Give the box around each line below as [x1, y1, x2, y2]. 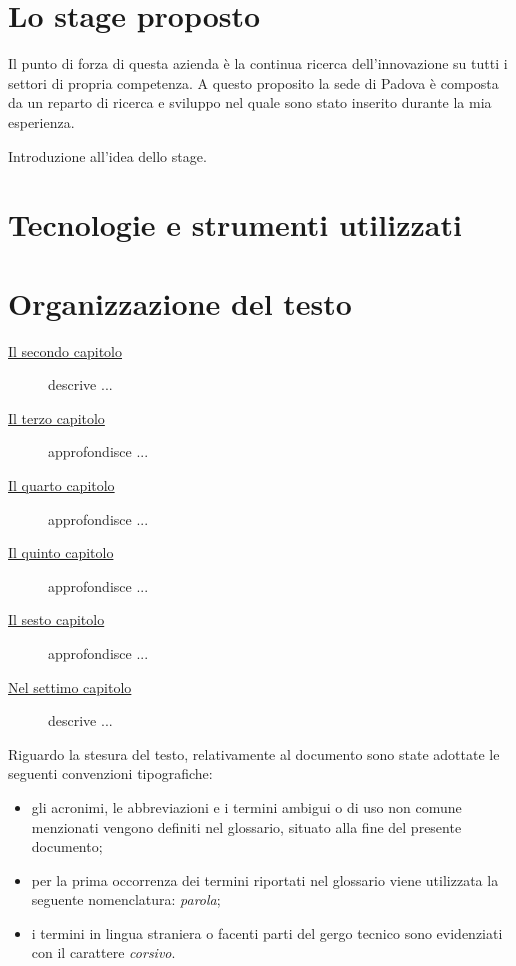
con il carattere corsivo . [31, 942, 176, 963]
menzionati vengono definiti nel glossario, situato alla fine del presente [31, 816, 462, 837]
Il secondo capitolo [8, 340, 123, 361]
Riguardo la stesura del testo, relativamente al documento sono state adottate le [8, 743, 500, 764]
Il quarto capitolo [8, 474, 115, 495]
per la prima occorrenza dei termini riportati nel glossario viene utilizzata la [31, 869, 499, 890]
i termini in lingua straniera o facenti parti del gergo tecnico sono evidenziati [31, 922, 503, 943]
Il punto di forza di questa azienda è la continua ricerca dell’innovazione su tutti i [8, 53, 508, 74]
